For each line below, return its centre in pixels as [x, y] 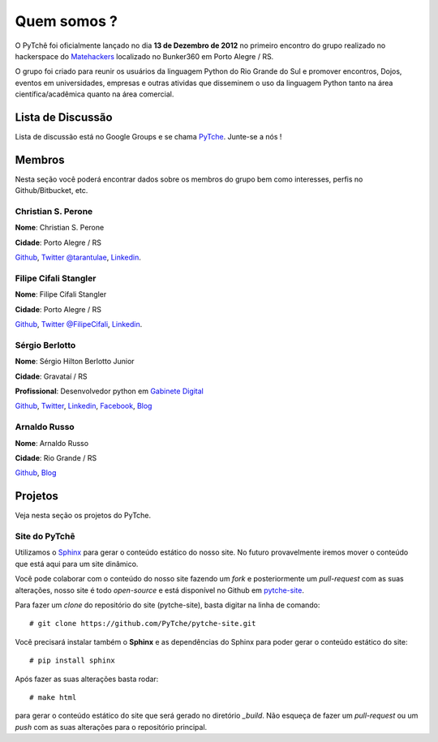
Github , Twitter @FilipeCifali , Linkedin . [79, 324]
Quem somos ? [66, 21]
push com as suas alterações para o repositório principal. [111, 727]
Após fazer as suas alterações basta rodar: [87, 679]
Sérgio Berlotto [45, 345]
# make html [53, 697]
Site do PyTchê [45, 537]
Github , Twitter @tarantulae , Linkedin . [78, 257]
